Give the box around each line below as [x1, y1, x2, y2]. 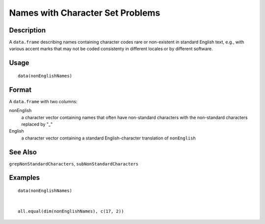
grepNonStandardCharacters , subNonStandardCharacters [9, 161, 138, 167]
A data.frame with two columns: [9, 98, 78, 104]
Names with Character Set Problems [9, 7, 160, 18]
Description [9, 26, 46, 34]
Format [9, 85, 32, 94]
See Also [9, 148, 37, 156]
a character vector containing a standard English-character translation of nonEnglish [21, 135, 196, 141]
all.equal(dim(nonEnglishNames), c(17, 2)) [18, 209, 124, 214]
